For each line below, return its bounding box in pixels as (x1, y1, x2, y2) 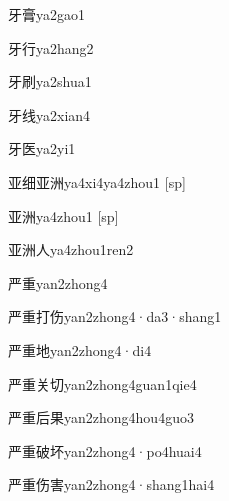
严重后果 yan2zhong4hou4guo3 (8, 407, 194, 428)
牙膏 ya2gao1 (8, 4, 85, 24)
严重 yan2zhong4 (8, 272, 108, 293)
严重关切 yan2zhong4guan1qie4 (8, 373, 197, 394)
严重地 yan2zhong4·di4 (8, 339, 152, 360)
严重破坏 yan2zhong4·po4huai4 (8, 440, 202, 461)
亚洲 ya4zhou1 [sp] (8, 205, 119, 226)
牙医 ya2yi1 (8, 138, 76, 159)
